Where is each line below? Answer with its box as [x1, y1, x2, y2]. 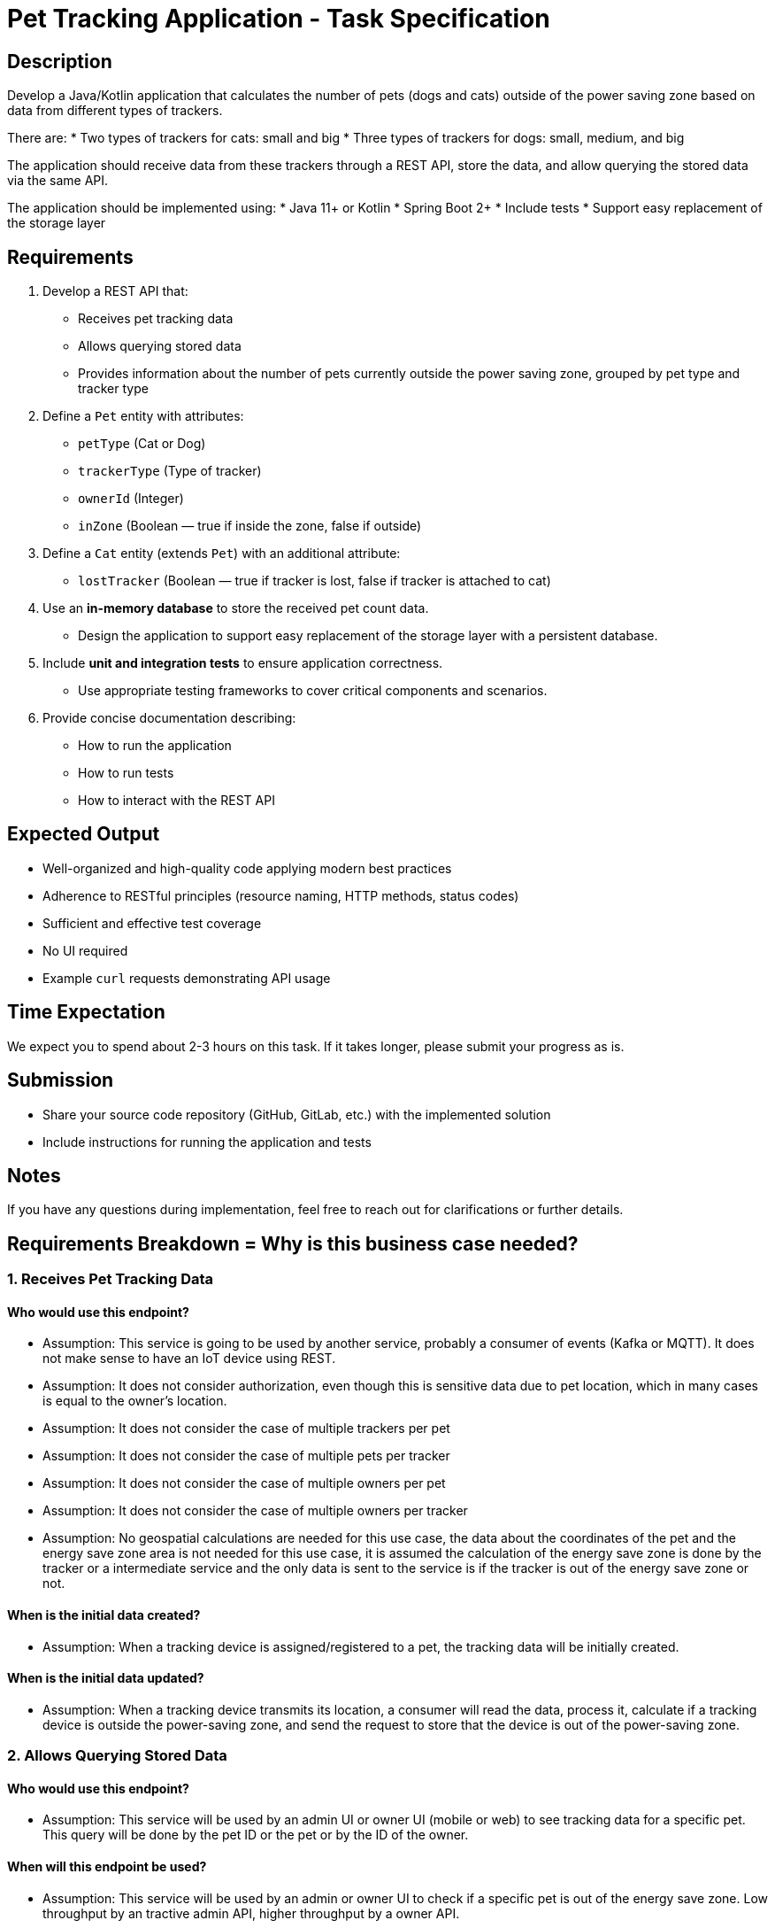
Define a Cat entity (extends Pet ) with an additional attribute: [42, 546, 401, 561]
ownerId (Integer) [78, 491, 184, 507]
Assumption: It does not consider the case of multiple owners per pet [42, 1475, 446, 1491]
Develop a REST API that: [42, 283, 188, 299]
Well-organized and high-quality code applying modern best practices [42, 860, 452, 876]
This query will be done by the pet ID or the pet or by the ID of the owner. [42, 1827, 469, 1843]
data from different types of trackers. [7, 103, 223, 119]
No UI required [42, 942, 128, 958]
